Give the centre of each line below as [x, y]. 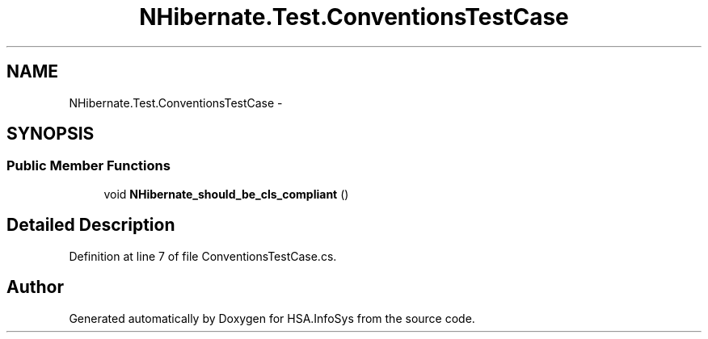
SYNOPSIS [51, 134]
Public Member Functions [88, 166]
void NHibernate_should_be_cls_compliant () [226, 194]
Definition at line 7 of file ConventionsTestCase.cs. [203, 256]
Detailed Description [91, 225]
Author [35, 287]
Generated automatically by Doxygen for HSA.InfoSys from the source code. [272, 318]
